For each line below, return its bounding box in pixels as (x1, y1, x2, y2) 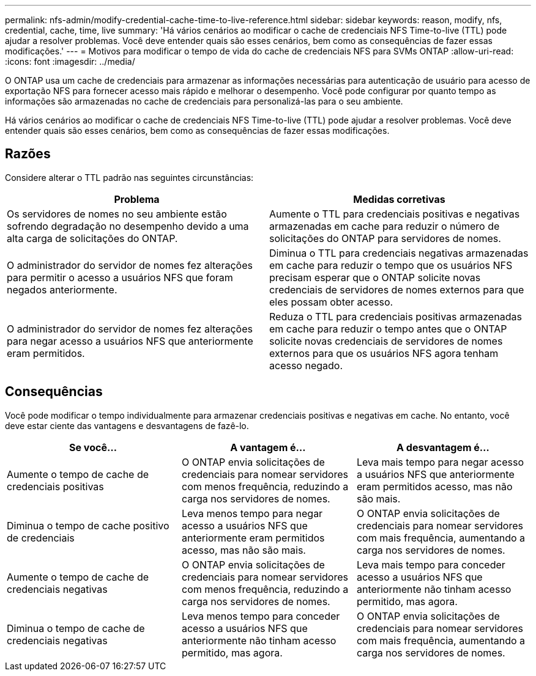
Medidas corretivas (353, 193, 445, 205)
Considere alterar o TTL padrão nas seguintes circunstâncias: (5, 172, 254, 183)
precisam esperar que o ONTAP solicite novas (269, 271, 481, 284)
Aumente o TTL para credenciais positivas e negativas (269, 207, 520, 220)
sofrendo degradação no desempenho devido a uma (7, 219, 249, 232)
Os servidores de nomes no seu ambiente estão (7, 207, 227, 220)
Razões (5, 146, 51, 162)
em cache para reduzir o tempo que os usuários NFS (269, 259, 513, 271)
